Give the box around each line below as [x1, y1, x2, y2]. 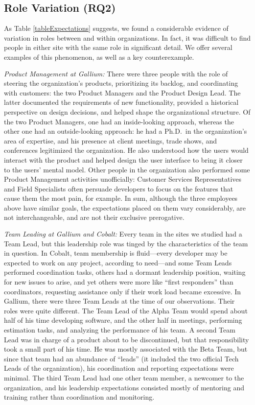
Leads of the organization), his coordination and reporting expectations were [4, 363, 234, 373]
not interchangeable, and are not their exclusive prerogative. [4, 212, 185, 222]
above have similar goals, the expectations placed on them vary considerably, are [4, 202, 246, 213]
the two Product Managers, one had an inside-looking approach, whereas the [4, 116, 234, 126]
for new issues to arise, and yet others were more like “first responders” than [4, 277, 233, 287]
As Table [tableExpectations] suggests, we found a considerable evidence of [4, 23, 229, 33]
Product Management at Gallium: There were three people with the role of [4, 68, 228, 78]
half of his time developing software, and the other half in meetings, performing [4, 315, 242, 325]
